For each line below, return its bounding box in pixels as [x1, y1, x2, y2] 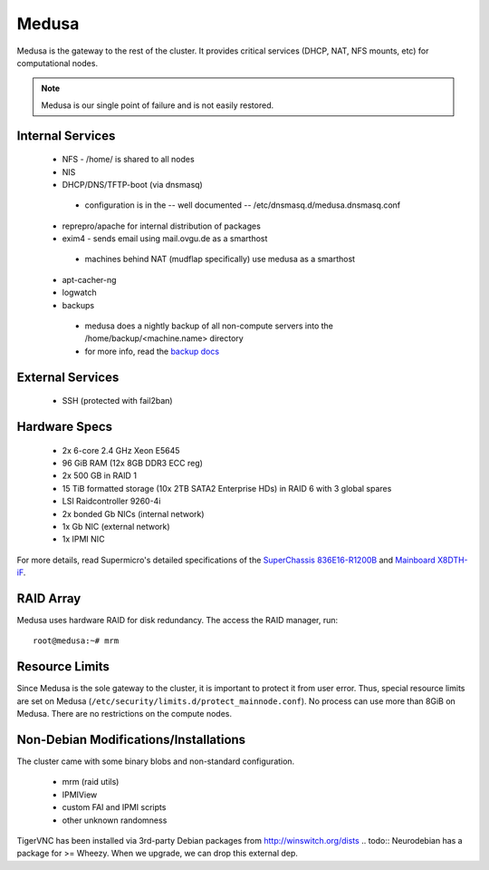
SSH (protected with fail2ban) [62, 396, 173, 406]
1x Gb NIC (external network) [62, 521, 171, 532]
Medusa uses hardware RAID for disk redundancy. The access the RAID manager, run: [16, 615, 339, 626]
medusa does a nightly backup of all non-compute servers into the [84, 320, 334, 331]
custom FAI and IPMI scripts [62, 802, 167, 813]
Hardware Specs [16, 419, 113, 435]
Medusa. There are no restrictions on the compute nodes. [16, 709, 233, 719]
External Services [16, 369, 120, 385]
